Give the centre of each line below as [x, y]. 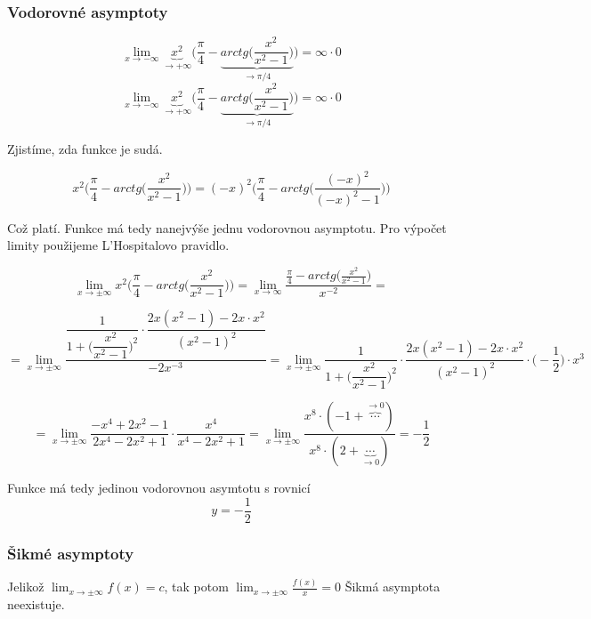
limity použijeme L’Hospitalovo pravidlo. [118, 245]
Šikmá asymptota [393, 587]
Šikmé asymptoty [71, 553]
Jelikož [26, 587]
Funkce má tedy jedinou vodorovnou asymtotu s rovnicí [159, 488]
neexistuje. [36, 604]
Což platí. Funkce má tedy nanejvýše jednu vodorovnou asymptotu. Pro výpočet [227, 227]
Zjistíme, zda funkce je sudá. [85, 149]
